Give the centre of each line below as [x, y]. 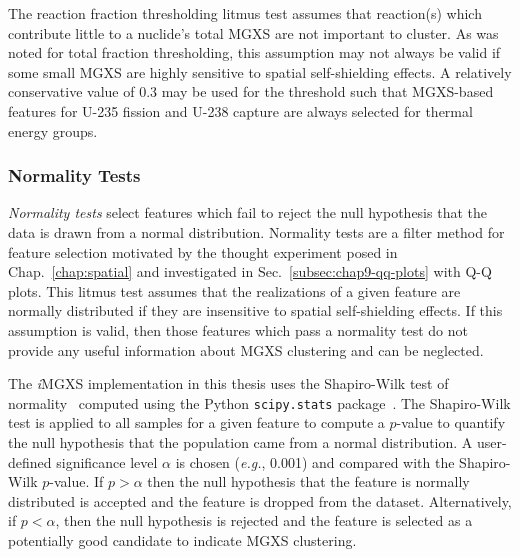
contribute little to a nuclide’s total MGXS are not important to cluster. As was [253, 32]
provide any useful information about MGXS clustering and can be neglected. [246, 349]
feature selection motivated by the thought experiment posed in [203, 251]
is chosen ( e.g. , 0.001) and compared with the [315, 461]
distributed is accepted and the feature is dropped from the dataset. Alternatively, [260, 500]
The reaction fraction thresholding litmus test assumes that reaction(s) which [245, 13]
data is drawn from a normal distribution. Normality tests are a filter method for [256, 231]
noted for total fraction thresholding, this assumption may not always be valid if [254, 52]
